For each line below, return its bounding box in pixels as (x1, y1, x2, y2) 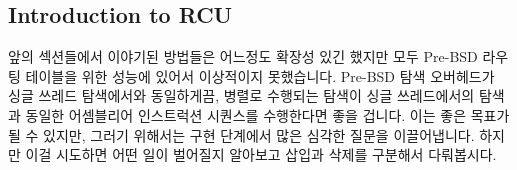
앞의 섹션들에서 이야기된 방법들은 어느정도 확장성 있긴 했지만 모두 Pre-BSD (8, 46, 478, 67)
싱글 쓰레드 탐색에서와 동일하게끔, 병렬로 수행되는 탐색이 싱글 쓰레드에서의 (8, 85, 475, 106)
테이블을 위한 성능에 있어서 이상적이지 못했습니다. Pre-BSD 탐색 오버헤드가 (25, 65, 495, 86)
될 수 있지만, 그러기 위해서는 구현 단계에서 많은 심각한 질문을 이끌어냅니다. (8, 124, 475, 145)
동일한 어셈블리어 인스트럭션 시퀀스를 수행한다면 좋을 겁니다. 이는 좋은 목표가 (25, 104, 510, 125)
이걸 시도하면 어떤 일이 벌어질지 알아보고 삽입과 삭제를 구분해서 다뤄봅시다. (25, 144, 497, 165)
